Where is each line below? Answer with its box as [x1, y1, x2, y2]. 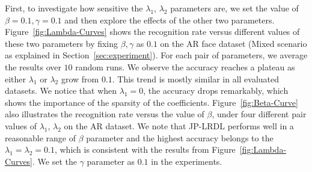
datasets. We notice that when [5, 84, 117, 97]
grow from [61, 72, 99, 85]
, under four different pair [212, 108, 307, 120]
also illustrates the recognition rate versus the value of [5, 108, 204, 120]
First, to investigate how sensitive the [5, 2, 143, 14]
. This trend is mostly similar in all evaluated [112, 72, 280, 85]
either [5, 72, 26, 85]
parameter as [87, 155, 135, 167]
